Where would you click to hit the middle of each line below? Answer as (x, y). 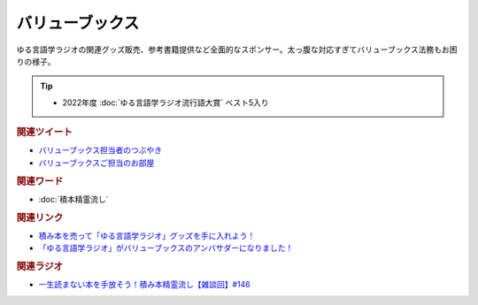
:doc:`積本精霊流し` (74, 199)
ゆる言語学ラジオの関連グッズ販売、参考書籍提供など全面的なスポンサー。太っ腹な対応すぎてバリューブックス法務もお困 (237, 50)
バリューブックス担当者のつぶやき (100, 150)
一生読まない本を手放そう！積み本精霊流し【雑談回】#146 (145, 285)
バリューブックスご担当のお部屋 (96, 163)
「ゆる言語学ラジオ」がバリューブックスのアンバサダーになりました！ (166, 248)
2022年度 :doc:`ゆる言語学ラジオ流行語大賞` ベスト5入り (166, 103)
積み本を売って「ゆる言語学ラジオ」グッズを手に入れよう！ (147, 235)
